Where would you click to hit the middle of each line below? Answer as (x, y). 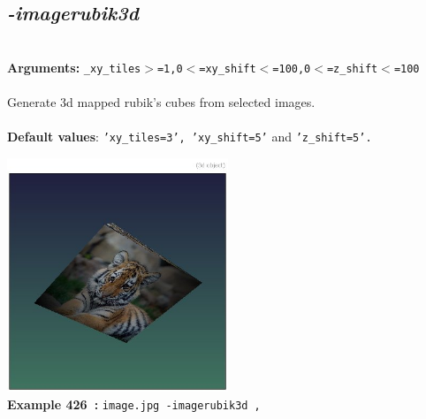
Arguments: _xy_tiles (74, 67)
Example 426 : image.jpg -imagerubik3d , (134, 404)
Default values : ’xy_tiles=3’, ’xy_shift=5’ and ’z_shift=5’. (190, 137)
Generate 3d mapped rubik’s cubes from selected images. (161, 102)
